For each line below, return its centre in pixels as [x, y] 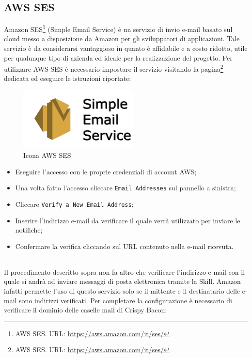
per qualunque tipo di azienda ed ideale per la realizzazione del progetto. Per [118, 57]
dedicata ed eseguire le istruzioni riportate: [68, 78]
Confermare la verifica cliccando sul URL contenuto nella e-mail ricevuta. [124, 246]
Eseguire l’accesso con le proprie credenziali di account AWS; [106, 171]
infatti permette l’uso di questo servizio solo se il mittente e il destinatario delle [122, 291]
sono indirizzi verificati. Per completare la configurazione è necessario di [126, 300]
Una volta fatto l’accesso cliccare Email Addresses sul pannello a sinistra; [126, 188]
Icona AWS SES [47, 155]
